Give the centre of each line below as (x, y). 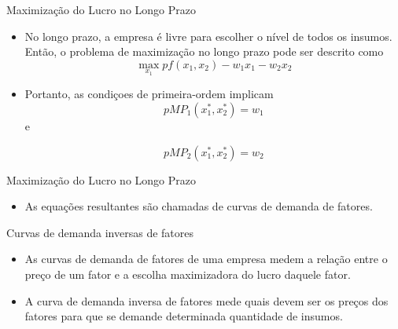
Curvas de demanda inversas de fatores (100, 232)
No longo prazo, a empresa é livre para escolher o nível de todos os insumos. (208, 36)
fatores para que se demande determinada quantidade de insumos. (184, 316)
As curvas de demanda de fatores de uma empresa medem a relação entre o (206, 259)
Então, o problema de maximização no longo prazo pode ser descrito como (204, 51)
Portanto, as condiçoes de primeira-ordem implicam (149, 94)
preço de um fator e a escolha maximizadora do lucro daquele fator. (188, 274)
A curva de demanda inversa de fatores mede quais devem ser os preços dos (206, 300)
